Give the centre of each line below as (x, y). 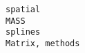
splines (23, 32)
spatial (23, 10)
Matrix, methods (43, 43)
